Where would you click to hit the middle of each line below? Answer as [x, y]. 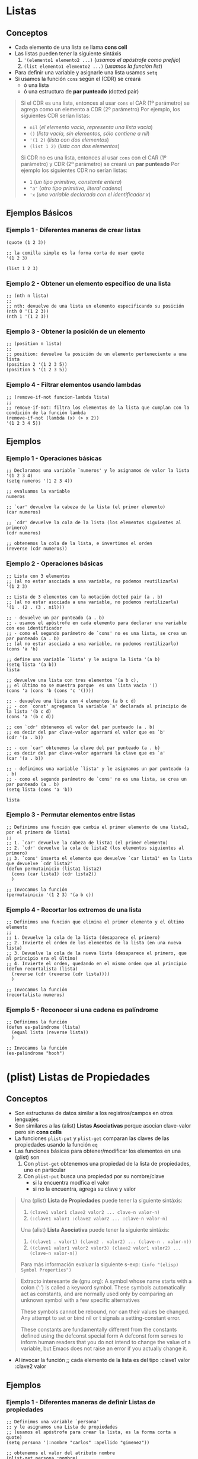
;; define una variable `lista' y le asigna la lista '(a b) [83, 659]
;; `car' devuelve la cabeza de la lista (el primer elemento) [86, 507]
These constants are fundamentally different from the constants [99, 1330]
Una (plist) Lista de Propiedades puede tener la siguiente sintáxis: [101, 1201]
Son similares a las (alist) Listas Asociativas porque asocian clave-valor [103, 1126]
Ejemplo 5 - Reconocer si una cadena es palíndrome [82, 1010]
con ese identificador [34, 628]
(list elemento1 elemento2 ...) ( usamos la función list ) [93, 66]
